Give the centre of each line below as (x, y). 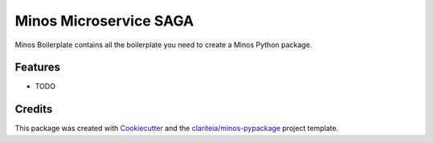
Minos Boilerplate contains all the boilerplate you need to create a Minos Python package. (164, 45)
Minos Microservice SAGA (104, 21)
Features (37, 68)
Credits (34, 109)
